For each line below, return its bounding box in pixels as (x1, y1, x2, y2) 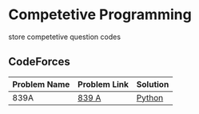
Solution (136, 78, 169, 89)
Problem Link (77, 78, 129, 89)
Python (136, 92, 164, 103)
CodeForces (8, 55, 70, 69)
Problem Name (12, 78, 70, 89)
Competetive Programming (8, 6, 192, 24)
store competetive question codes (8, 32, 121, 41)
